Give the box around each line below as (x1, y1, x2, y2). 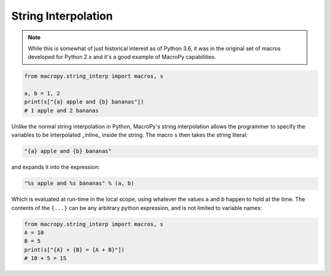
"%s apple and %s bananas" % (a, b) (24, 180, 135, 187)
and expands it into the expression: (11, 163, 101, 171)
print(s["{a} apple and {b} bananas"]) (24, 99, 144, 105)
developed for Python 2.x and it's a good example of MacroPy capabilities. (28, 53, 216, 61)
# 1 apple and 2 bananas (24, 107, 99, 114)
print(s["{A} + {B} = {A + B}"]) (24, 246, 125, 253)
